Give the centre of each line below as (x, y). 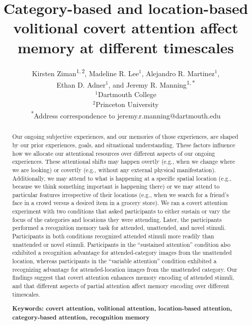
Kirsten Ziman (54, 73)
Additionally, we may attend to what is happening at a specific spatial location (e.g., (122, 178)
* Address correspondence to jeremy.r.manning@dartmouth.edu (126, 115)
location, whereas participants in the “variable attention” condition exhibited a (114, 261)
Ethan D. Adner (81, 84)
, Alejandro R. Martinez (178, 73)
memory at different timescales (126, 47)
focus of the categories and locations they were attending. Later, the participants (117, 219)
